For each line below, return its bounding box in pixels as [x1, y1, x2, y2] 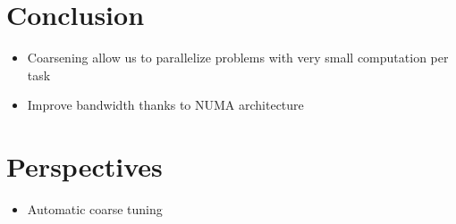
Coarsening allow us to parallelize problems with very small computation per [27, 48, 449, 67]
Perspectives [6, 148, 163, 185]
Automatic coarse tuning [27, 200, 163, 219]
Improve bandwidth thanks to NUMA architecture [27, 95, 304, 114]
